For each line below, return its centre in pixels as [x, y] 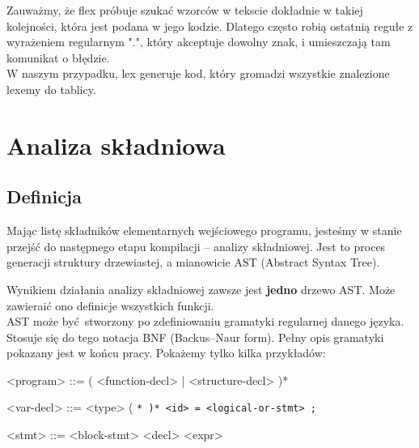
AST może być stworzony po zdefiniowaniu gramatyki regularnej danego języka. [205, 321]
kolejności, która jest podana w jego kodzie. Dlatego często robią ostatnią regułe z [210, 26]
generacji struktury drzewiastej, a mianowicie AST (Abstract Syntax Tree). [193, 262]
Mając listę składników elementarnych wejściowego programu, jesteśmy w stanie [204, 230]
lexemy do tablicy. [51, 89]
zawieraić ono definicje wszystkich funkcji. [110, 305]
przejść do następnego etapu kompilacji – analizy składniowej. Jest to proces [196, 246]
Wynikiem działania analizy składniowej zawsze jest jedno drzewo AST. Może [201, 289]
